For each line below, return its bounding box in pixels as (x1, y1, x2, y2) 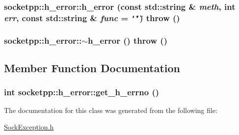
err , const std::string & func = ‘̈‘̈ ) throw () (4, 11, 180, 24)
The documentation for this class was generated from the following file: (4, 105, 217, 115)
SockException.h (4, 121, 54, 132)
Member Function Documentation (4, 60, 181, 75)
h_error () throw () (87, 34, 167, 47)
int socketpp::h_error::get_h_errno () (4, 85, 159, 98)
